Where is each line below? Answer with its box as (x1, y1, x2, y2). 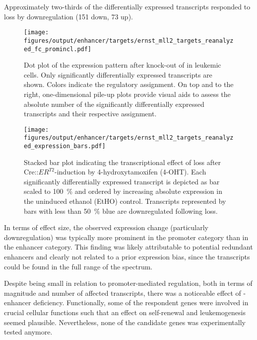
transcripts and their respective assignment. (24, 108, 157, 119)
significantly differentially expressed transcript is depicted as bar (24, 176, 220, 186)
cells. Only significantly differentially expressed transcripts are (24, 69, 212, 80)
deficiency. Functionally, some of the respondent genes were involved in (33, 297, 249, 308)
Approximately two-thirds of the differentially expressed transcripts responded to (4, 1, 251, 11)
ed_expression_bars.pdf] (24, 143, 106, 150)
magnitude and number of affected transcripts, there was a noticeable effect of (4, 287, 241, 298)
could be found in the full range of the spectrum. (4, 261, 153, 271)
